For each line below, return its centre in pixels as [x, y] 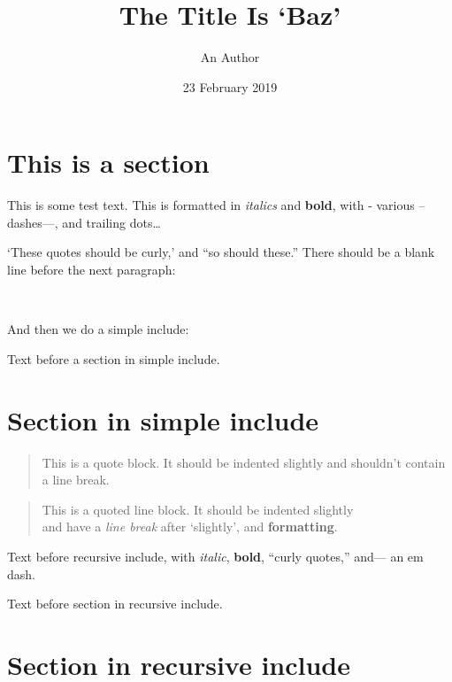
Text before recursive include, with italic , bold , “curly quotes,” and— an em [215, 556]
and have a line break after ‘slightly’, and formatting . [190, 527]
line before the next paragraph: [92, 270]
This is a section [108, 163]
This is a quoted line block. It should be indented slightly [198, 509]
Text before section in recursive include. [115, 604]
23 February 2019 [230, 86]
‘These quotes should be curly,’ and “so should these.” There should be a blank [221, 252]
